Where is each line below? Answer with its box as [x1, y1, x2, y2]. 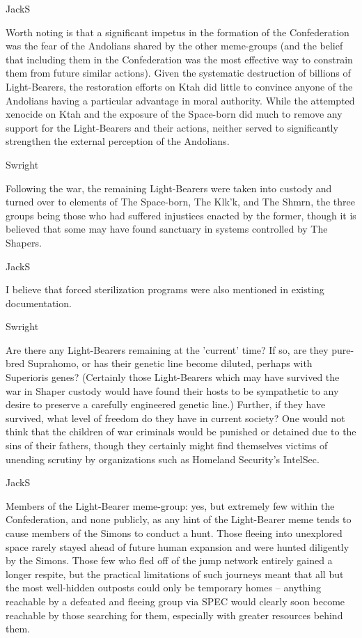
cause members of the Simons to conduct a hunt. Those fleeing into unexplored [6, 526, 343, 540]
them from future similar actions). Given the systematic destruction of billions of [6, 65, 351, 80]
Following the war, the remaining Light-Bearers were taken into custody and [6, 180, 332, 195]
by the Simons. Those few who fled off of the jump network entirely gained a [6, 553, 333, 568]
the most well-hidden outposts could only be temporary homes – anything [6, 580, 322, 595]
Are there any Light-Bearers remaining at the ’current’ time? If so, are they [6, 342, 329, 357]
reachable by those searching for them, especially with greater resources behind [6, 607, 343, 622]
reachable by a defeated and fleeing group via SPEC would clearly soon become [6, 593, 345, 608]
